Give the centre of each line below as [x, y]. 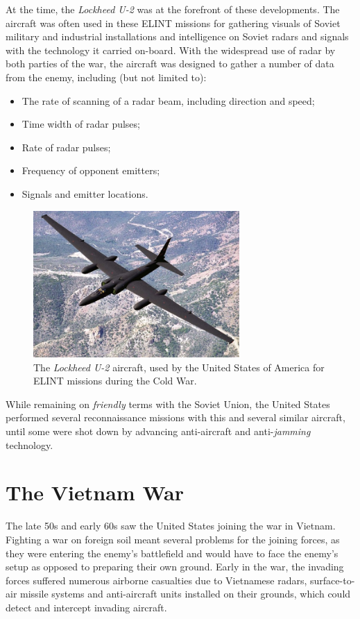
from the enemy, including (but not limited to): [106, 77]
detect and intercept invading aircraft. [86, 607]
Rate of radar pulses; [66, 147]
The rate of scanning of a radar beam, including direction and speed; [168, 100]
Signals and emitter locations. [85, 193]
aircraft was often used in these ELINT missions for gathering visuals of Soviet [173, 23]
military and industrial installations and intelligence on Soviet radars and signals [177, 36]
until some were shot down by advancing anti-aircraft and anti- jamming [158, 431]
